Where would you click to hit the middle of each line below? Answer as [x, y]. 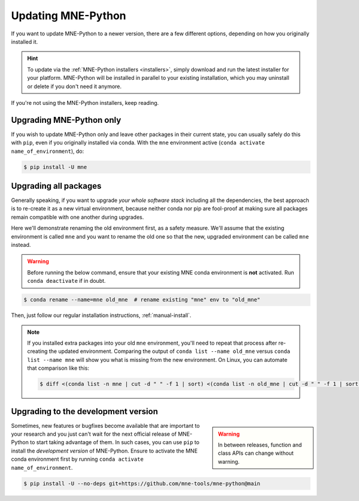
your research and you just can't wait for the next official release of [94, 434]
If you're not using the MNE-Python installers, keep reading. [85, 102]
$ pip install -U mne [55, 167]
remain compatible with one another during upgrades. [77, 217]
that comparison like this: [58, 368]
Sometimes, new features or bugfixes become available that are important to [105, 425]
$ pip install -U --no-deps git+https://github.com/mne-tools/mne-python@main [142, 483]
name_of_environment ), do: [48, 151]
